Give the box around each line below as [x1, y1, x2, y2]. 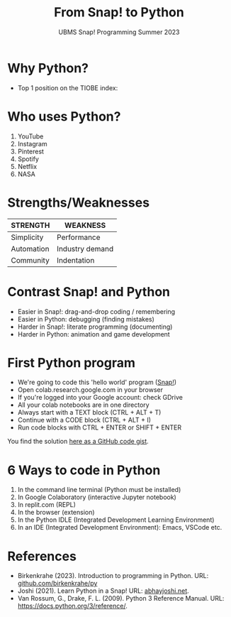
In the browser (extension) [17, 508, 95, 517]
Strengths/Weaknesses [7, 195, 150, 210]
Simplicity [11, 232, 44, 242]
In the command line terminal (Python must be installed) [17, 486, 181, 494]
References [7, 548, 77, 564]
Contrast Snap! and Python [7, 283, 170, 300]
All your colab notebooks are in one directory [17, 400, 150, 409]
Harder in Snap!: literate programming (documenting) [17, 322, 173, 331]
